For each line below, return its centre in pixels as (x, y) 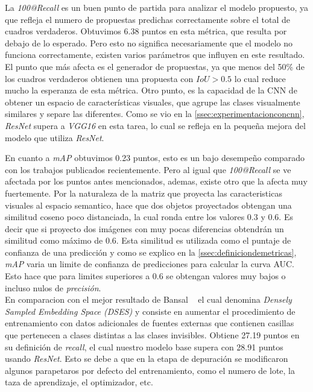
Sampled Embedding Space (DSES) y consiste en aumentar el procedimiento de (150, 311)
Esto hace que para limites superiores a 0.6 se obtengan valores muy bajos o (145, 276)
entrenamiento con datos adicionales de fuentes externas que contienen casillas (150, 323)
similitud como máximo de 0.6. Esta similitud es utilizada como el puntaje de (148, 240)
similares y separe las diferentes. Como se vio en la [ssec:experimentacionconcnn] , (155, 114)
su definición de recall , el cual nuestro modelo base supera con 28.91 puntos (144, 346)
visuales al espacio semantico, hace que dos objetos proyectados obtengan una (148, 205)
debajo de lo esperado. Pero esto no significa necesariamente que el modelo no (149, 43)
